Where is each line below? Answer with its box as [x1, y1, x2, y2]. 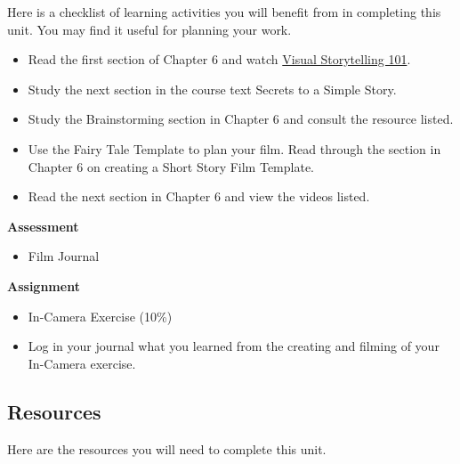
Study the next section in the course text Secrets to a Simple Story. [28, 79, 397, 98]
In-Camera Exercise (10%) [28, 306, 173, 325]
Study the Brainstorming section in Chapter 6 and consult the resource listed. [28, 110, 454, 128]
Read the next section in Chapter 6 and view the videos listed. [28, 187, 370, 206]
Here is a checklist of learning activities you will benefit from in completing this [7, 3, 441, 20]
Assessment [7, 216, 79, 235]
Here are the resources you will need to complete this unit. [7, 439, 327, 458]
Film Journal [28, 247, 100, 265]
